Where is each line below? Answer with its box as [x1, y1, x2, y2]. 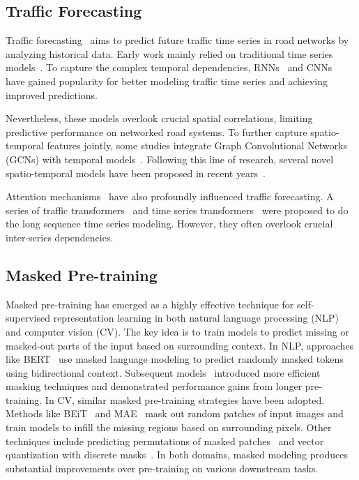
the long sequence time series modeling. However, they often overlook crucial [6, 216, 333, 231]
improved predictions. [6, 87, 98, 102]
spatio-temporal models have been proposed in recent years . [6, 165, 266, 180]
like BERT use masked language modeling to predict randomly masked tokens [6, 352, 344, 366]
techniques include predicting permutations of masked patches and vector [6, 433, 324, 448]
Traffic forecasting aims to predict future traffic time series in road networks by [6, 33, 349, 47]
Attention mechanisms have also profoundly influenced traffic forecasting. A [6, 189, 334, 204]
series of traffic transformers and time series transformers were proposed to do [6, 202, 349, 217]
